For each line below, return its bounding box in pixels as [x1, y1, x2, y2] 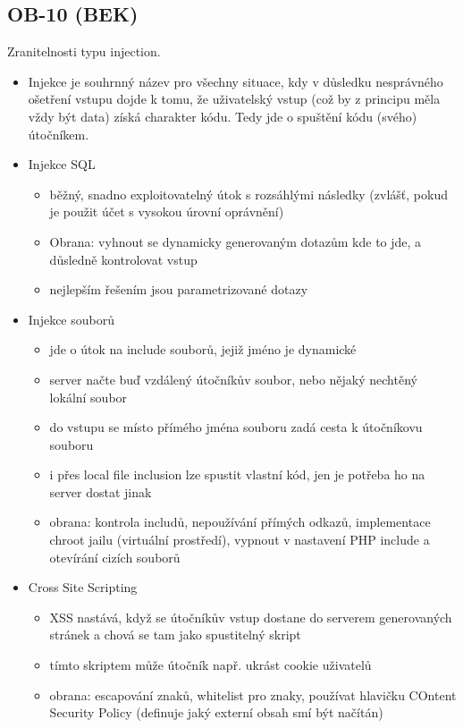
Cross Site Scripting [28, 578, 138, 597]
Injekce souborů [28, 309, 114, 328]
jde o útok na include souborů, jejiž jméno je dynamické [49, 340, 357, 359]
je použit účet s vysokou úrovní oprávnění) [49, 202, 284, 221]
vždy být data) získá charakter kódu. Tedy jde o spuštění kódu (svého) [28, 106, 417, 125]
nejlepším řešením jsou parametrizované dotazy [49, 280, 308, 299]
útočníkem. [28, 124, 89, 143]
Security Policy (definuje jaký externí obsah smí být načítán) [49, 703, 383, 722]
